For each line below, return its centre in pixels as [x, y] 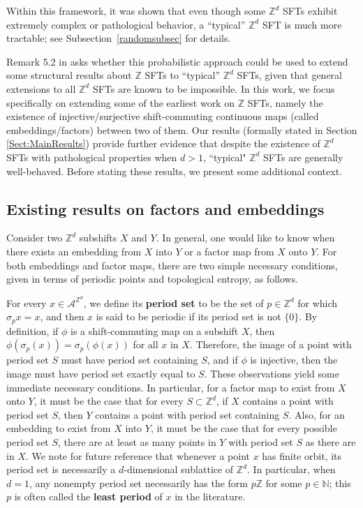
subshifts [98, 238]
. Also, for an [317, 414]
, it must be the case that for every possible [244, 428]
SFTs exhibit [310, 10]
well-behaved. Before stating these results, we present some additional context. [174, 171]
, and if [222, 360]
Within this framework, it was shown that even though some [136, 10]
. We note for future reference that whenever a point [138, 455]
